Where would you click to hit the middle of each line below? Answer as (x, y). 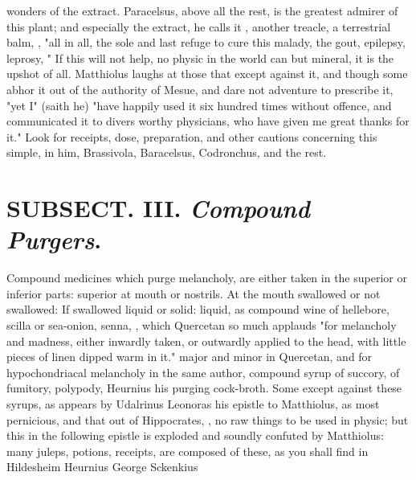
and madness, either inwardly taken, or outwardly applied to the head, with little (206, 341)
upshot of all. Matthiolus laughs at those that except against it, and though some (207, 74)
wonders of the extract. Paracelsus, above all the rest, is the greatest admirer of (202, 10)
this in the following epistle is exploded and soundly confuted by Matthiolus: (195, 435)
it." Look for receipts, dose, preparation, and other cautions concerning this (192, 136)
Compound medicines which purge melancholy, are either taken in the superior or (207, 278)
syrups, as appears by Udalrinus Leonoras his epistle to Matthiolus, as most (193, 404)
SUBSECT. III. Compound (158, 208)
